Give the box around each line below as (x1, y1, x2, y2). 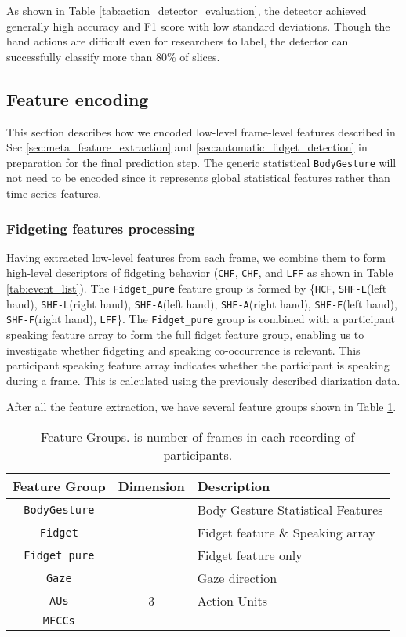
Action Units (197, 591, 268, 610)
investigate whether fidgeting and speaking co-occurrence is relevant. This (6, 341, 361, 358)
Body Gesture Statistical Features (197, 500, 383, 519)
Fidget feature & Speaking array (197, 523, 375, 542)
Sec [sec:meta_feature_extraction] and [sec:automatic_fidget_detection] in (6, 139, 368, 155)
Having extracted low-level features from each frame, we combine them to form (6, 249, 386, 265)
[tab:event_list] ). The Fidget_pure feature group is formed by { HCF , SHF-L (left (6, 280, 387, 297)
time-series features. (6, 185, 102, 202)
